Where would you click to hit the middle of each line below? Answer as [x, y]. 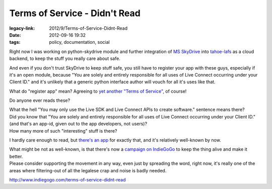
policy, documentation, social [80, 42]
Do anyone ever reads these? [40, 100]
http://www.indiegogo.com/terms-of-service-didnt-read [67, 179]
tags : [15, 42]
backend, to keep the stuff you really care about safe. [65, 58]
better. [16, 156]
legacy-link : [22, 28]
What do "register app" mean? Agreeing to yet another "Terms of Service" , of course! [98, 91]
